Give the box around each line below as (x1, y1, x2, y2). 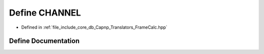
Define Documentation (9, 37, 80, 45)
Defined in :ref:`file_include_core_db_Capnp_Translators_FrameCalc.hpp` (21, 24, 168, 30)
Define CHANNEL (9, 7, 81, 18)
